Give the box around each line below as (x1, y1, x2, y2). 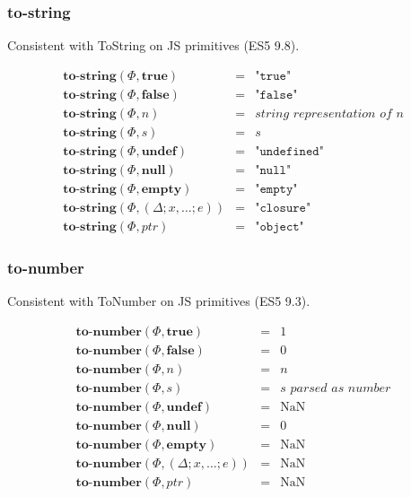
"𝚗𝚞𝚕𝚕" (255, 163, 292, 177)
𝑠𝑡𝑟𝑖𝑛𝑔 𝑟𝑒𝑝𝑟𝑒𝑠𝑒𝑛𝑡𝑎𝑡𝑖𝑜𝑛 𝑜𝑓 (255, 107, 392, 120)
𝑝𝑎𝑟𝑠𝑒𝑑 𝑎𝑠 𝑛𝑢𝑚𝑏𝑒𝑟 (290, 382, 391, 396)
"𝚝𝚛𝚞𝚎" (255, 69, 292, 83)
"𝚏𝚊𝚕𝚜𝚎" (255, 88, 298, 101)
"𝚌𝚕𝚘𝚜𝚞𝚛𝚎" (255, 202, 311, 215)
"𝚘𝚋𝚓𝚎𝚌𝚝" (255, 221, 304, 234)
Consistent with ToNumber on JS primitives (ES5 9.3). (7, 292, 310, 310)
